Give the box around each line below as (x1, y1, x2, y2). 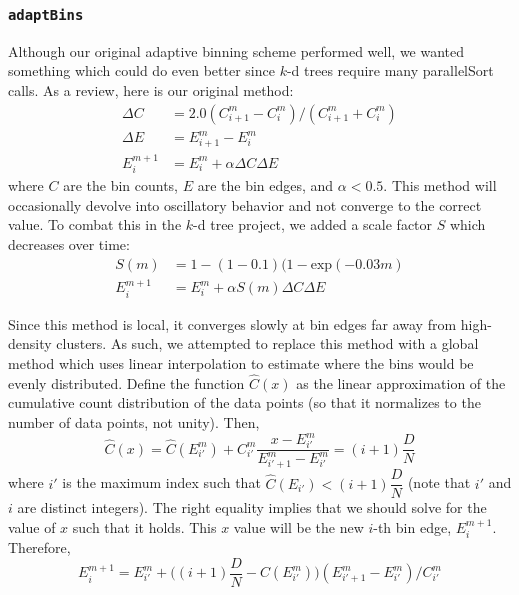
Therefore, (8, 537, 71, 558)
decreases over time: (8, 233, 130, 254)
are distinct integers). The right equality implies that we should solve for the (17, 497, 487, 518)
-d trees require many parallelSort (286, 60, 494, 81)
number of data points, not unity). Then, (8, 411, 260, 432)
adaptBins (8, 6, 84, 23)
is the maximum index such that (62, 472, 261, 493)
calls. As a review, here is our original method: (8, 79, 294, 100)
